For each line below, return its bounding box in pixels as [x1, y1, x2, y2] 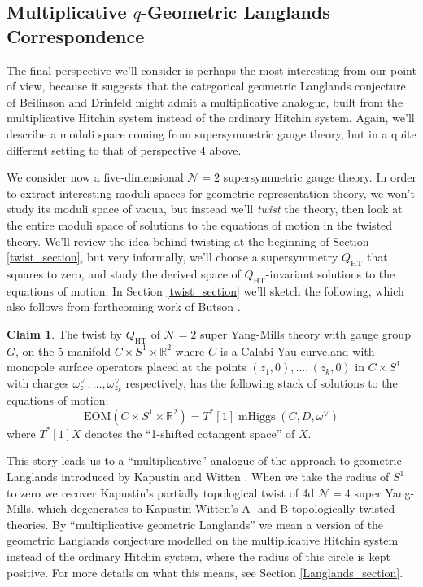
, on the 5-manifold [15, 342, 111, 359]
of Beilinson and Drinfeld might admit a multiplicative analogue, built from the [7, 93, 403, 110]
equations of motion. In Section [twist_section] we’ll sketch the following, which [7, 282, 404, 299]
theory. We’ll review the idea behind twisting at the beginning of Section [7, 232, 369, 249]
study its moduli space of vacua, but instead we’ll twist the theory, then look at [7, 200, 403, 217]
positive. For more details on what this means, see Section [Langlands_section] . [7, 563, 403, 580]
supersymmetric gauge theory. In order [223, 169, 416, 186]
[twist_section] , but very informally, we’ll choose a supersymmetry [7, 248, 338, 265]
